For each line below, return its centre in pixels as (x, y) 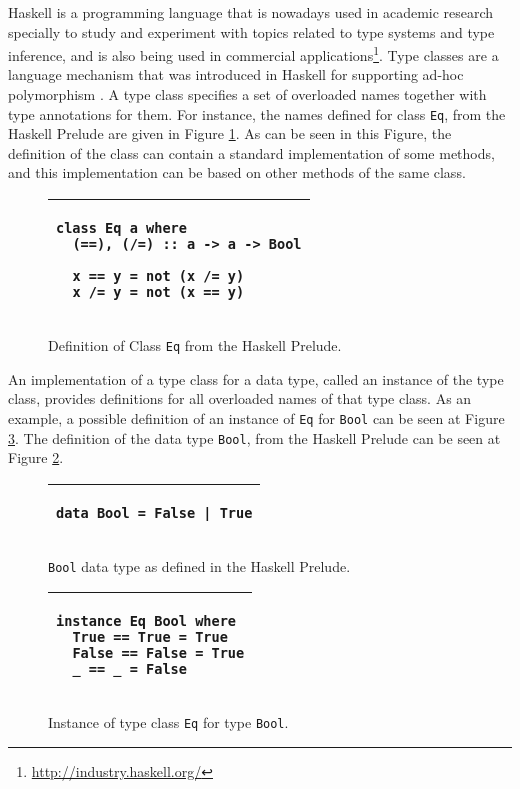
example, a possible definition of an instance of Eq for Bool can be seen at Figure (256, 417)
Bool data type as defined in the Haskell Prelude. (199, 565)
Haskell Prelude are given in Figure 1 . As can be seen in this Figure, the (230, 133)
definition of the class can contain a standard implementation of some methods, (251, 152)
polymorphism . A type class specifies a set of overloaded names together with (247, 94)
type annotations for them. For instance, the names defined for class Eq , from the (257, 113)
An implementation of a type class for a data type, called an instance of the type (256, 378)
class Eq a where (121, 228)
